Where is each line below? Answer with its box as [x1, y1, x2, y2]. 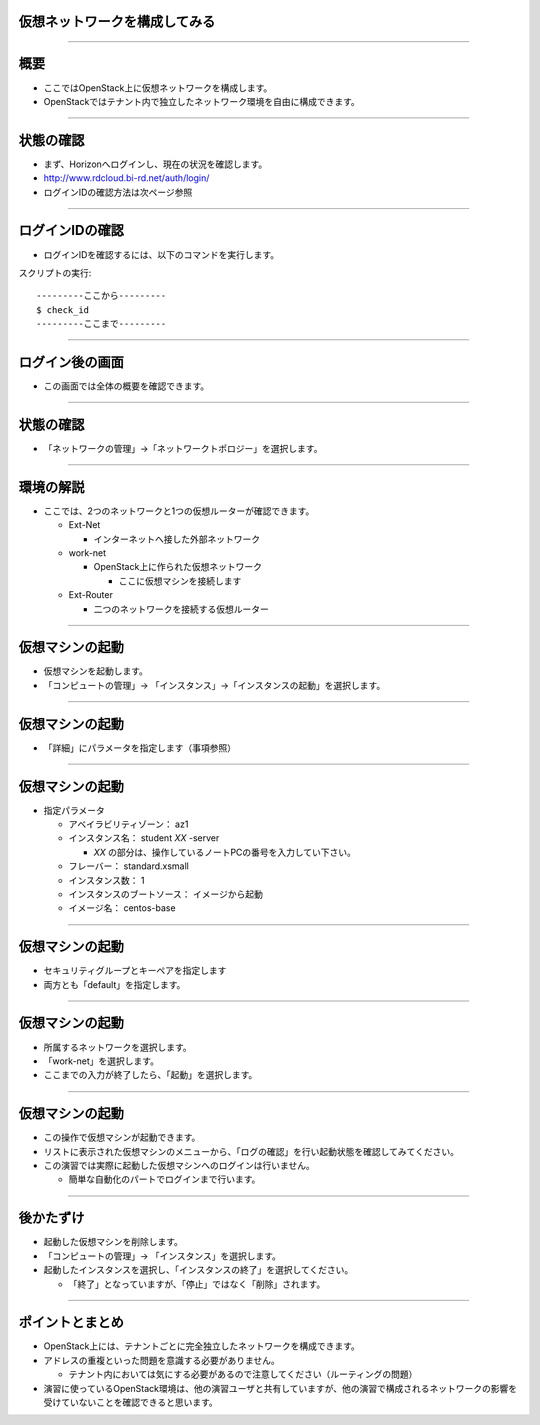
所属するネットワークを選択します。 [43, 1041, 192, 1053]
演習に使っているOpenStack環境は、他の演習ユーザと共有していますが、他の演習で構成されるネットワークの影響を [43, 1382, 518, 1394]
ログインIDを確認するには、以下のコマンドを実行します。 [43, 248, 280, 260]
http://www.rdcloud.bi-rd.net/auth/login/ [43, 172, 210, 184]
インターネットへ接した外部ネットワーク [93, 533, 260, 545]
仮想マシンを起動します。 [43, 665, 149, 677]
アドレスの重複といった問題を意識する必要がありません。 [43, 1354, 280, 1366]
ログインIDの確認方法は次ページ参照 [43, 186, 193, 198]
